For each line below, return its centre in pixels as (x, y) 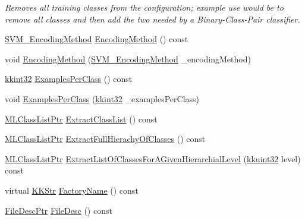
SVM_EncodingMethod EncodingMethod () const (97, 39)
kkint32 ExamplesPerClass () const (69, 79)
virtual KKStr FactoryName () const (72, 190)
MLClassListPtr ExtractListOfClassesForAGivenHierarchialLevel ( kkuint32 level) (153, 158)
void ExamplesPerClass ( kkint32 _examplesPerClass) (102, 98)
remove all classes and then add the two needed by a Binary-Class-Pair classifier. (152, 19)
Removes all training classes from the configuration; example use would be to (144, 7)
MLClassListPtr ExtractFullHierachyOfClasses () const (105, 139)
